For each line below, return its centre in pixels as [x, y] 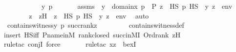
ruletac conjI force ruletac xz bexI [70, 44]
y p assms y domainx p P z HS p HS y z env [137, 6]
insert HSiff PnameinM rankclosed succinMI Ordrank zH [92, 34]
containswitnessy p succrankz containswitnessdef [96, 25]
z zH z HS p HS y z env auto [89, 15]
